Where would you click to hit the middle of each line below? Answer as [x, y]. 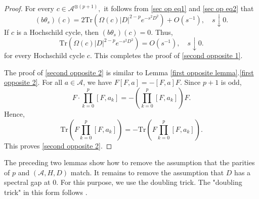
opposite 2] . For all [33, 82]
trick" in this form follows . [46, 192]
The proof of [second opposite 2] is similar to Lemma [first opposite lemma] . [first [129, 72]
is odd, [231, 82]
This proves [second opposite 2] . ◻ [58, 145]
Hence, [14, 113]
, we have [97, 82]
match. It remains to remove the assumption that [147, 172]
